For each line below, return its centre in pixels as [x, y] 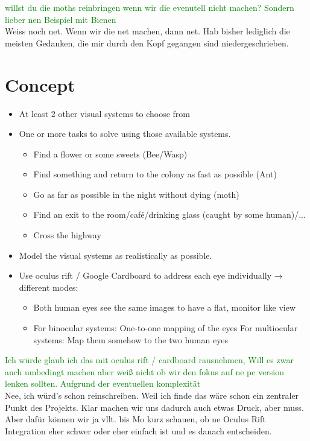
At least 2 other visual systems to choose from [105, 113]
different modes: [49, 287]
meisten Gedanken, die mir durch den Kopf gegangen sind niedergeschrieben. [147, 43]
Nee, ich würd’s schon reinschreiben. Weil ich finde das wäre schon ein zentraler [152, 395]
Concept [40, 84]
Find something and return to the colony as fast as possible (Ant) [155, 174]
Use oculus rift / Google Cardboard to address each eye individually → [151, 275]
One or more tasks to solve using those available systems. [125, 134]
